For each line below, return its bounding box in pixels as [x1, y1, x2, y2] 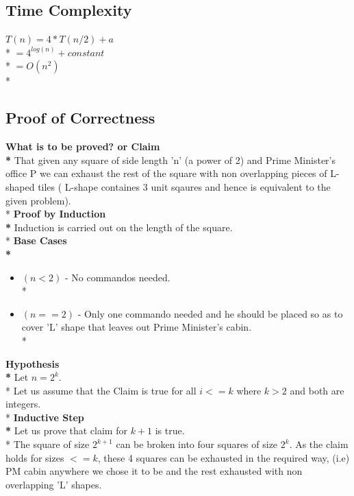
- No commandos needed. [64, 270, 170, 284]
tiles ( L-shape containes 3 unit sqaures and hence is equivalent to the [38, 179, 331, 193]
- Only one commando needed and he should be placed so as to [77, 306, 343, 320]
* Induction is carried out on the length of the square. [5, 220, 233, 234]
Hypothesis [5, 356, 60, 370]
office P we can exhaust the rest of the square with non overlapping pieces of [5, 166, 327, 180]
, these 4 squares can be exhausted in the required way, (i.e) [97, 450, 350, 464]
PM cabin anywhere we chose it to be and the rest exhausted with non [5, 464, 303, 478]
